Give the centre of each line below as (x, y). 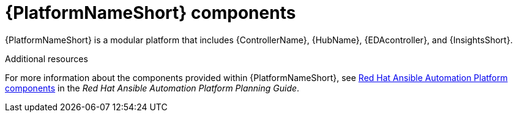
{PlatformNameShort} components (151, 13)
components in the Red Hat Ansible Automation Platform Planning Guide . (152, 88)
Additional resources (46, 58)
